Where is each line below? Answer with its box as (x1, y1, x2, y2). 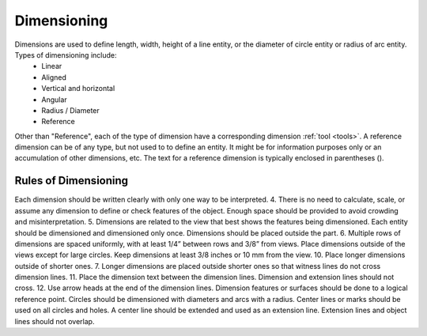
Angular (41, 95, 67, 104)
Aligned (41, 72, 67, 82)
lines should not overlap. (14, 316, 95, 326)
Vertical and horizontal (41, 84, 115, 93)
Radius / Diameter (41, 105, 100, 115)
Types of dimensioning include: (14, 50, 117, 59)
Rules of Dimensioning (14, 174, 129, 187)
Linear (41, 62, 62, 71)
